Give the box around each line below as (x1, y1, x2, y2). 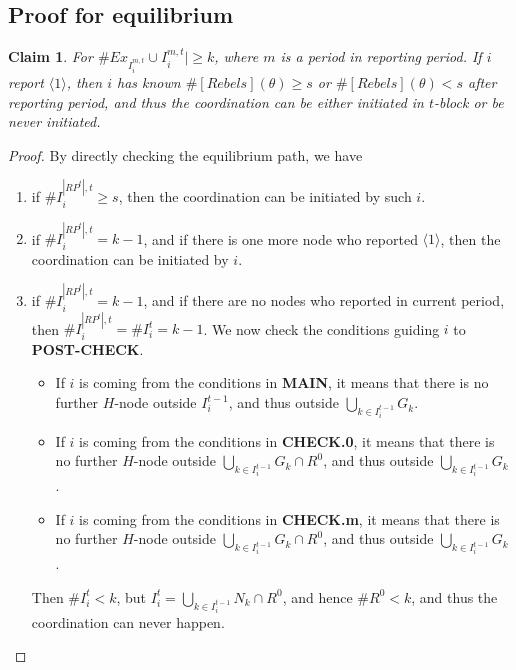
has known (116, 71, 181, 92)
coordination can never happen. (31, 611, 225, 632)
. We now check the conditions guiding (203, 318, 440, 339)
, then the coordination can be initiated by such (118, 186, 412, 207)
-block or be (434, 91, 504, 112)
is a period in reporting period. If (280, 46, 482, 67)
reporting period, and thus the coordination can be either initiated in (8, 91, 424, 112)
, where (214, 46, 259, 67)
